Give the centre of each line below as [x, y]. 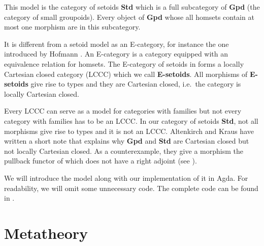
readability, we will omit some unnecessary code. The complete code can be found [131, 188]
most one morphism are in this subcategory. [72, 27]
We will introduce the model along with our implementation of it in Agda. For [126, 177]
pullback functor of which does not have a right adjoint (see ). [101, 161]
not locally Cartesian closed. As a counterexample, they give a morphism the [124, 151]
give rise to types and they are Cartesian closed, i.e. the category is [136, 84]
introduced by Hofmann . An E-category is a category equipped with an [116, 54]
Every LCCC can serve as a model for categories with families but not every [123, 111]
